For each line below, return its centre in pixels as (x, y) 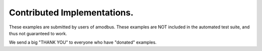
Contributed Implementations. (71, 13)
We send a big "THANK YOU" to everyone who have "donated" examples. (83, 42)
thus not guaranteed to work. (38, 33)
